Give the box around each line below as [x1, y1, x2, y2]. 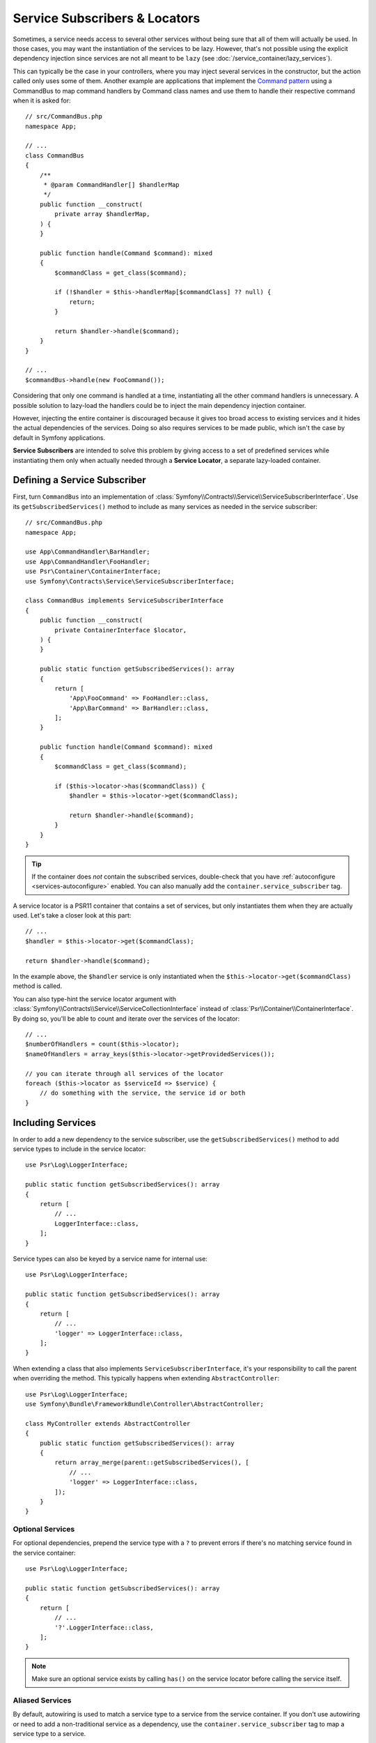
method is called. [13, 982, 63, 990]
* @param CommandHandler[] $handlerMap [43, 181, 180, 189]
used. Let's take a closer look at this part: [13, 911, 132, 920]
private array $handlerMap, [54, 210, 150, 218]
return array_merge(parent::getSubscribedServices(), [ [54, 1459, 250, 1467]
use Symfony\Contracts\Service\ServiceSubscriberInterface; [25, 577, 235, 585]
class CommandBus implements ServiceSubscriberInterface [25, 597, 224, 604]
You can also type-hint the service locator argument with [13, 994, 177, 1003]
